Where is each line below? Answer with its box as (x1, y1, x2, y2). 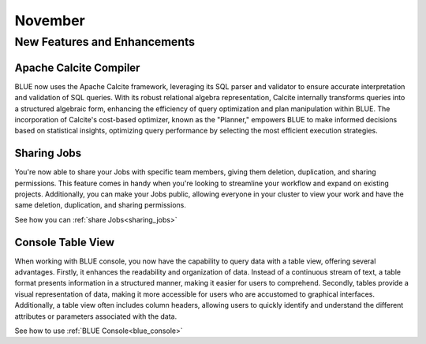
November (14, 12, 86, 29)
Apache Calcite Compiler (14, 61, 140, 74)
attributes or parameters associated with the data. (14, 312, 177, 321)
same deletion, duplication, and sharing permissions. (14, 200, 187, 210)
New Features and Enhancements (14, 35, 195, 49)
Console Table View (14, 235, 114, 249)
